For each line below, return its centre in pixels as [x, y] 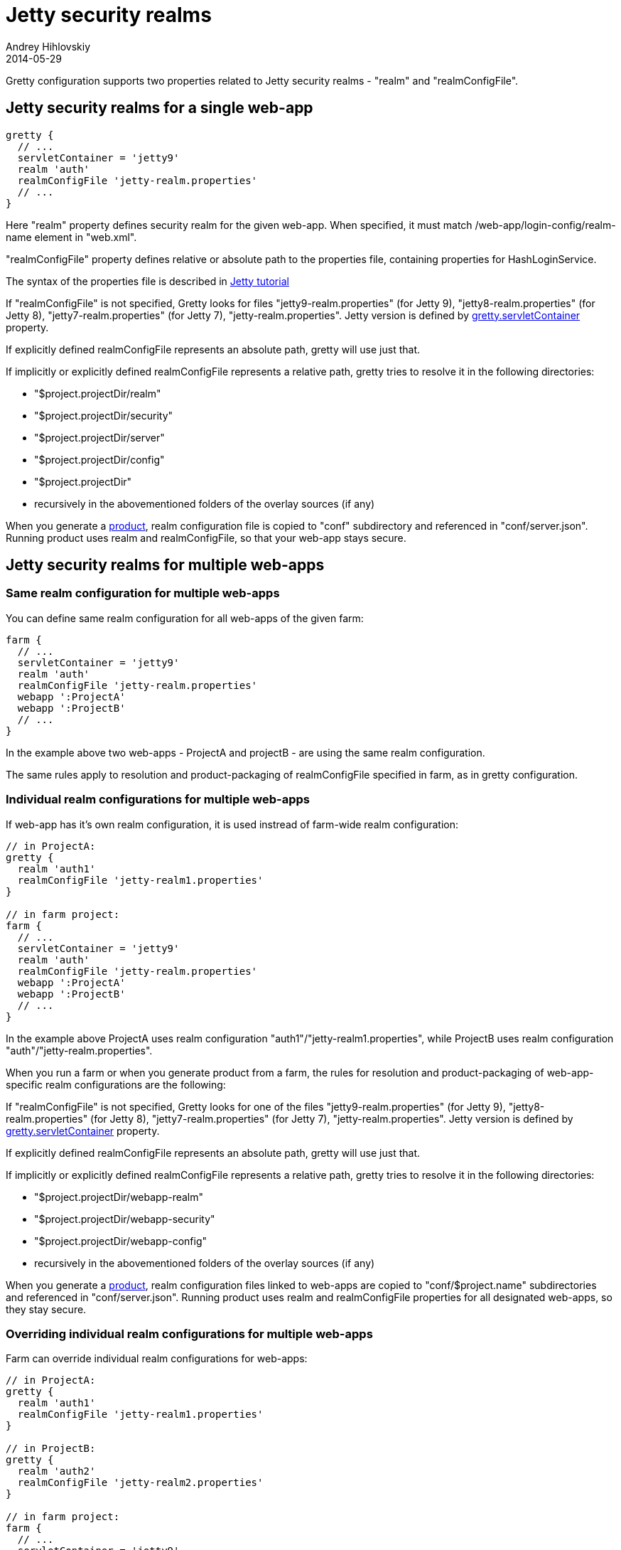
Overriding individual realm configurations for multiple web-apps [189, 1333]
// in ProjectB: [51, 1449]
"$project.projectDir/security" [104, 415]
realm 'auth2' [56, 1471]
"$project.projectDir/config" [99, 459]
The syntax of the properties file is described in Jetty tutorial [147, 281]
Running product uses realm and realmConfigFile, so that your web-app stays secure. [206, 538]
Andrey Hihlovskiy [48, 46]
